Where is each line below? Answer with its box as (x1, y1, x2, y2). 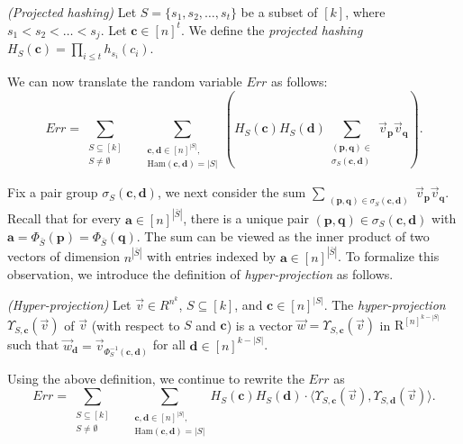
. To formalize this (338, 247, 440, 266)
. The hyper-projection (323, 295, 446, 314)
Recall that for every (7, 209, 122, 228)
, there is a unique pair (183, 209, 309, 228)
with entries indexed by (146, 247, 277, 266)
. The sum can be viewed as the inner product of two (136, 227, 430, 246)
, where (345, 3, 386, 21)
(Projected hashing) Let (7, 3, 137, 21)
